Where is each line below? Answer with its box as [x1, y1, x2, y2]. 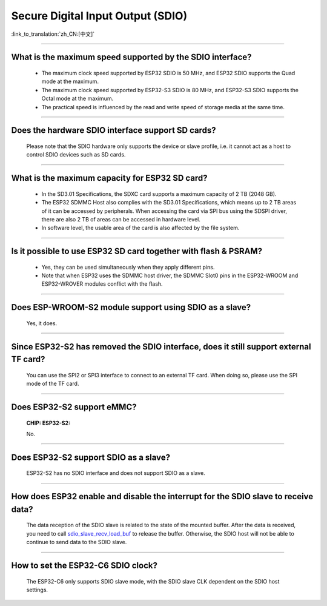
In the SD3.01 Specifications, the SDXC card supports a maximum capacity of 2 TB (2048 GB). [41, 190, 277, 197]
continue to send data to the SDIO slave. [26, 539, 127, 546]
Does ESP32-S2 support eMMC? [11, 402, 137, 412]
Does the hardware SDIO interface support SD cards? [11, 125, 216, 136]
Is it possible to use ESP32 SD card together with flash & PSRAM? [11, 246, 263, 257]
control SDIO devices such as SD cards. [26, 151, 126, 158]
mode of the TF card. [26, 380, 79, 388]
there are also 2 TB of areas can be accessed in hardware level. [41, 215, 201, 223]
